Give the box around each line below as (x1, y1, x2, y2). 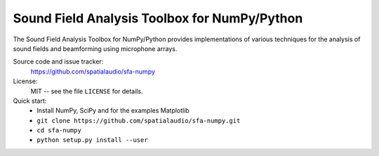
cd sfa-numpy (36, 127, 82, 134)
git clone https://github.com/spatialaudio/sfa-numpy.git (36, 116, 241, 125)
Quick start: (13, 97, 47, 105)
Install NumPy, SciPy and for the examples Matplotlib (36, 106, 189, 115)
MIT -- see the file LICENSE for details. (30, 87, 143, 95)
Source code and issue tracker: (13, 57, 104, 66)
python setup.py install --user (36, 136, 148, 144)
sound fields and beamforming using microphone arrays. (13, 44, 178, 52)
